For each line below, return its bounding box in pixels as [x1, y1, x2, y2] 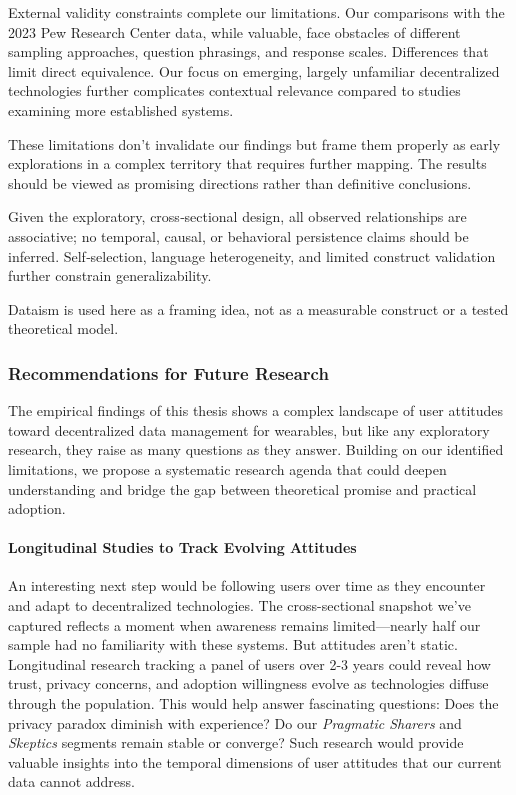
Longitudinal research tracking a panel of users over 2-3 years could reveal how [8, 653, 491, 674]
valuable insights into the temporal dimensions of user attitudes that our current [8, 751, 502, 772]
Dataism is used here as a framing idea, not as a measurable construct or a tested [8, 298, 509, 319]
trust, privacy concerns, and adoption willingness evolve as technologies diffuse [8, 673, 489, 694]
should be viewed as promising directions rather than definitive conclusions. [8, 172, 472, 193]
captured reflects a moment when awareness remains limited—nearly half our [8, 614, 481, 635]
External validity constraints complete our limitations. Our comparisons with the [8, 2, 505, 22]
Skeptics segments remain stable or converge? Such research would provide [8, 732, 464, 753]
